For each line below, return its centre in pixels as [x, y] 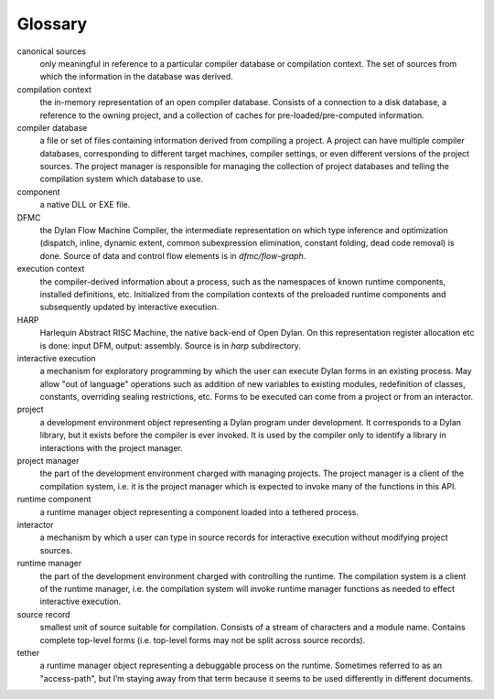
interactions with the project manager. [111, 447]
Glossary [52, 24]
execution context [51, 269]
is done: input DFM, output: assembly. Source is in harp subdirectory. [171, 345]
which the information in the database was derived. [136, 77]
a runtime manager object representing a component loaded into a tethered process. [199, 511]
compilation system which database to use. [121, 179]
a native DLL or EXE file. [85, 205]
